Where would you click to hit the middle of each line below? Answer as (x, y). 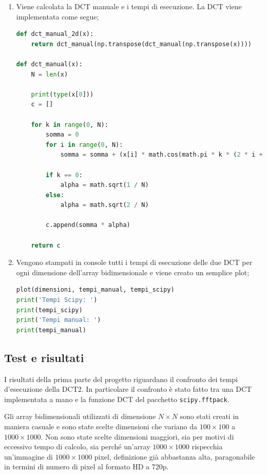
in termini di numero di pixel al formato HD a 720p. (87, 467)
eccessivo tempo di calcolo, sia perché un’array (77, 446)
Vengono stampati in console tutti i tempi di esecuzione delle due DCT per (134, 262)
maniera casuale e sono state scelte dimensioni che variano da (101, 426)
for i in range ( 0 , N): (84, 145)
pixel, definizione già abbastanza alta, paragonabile (175, 456)
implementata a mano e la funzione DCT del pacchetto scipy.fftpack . (117, 399)
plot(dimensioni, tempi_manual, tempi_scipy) (95, 290)
